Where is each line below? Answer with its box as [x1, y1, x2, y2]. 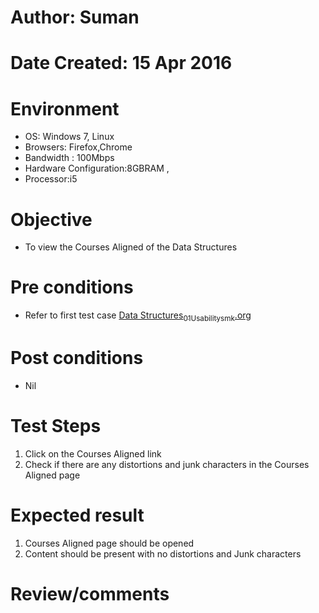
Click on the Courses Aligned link [24, 447, 162, 460]
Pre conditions [10, 276, 134, 299]
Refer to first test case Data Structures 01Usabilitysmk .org [24, 309, 252, 323]
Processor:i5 [24, 173, 78, 185]
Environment [10, 97, 120, 120]
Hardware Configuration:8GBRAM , [24, 162, 170, 175]
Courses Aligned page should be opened [24, 537, 195, 549]
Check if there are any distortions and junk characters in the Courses [24, 458, 310, 470]
